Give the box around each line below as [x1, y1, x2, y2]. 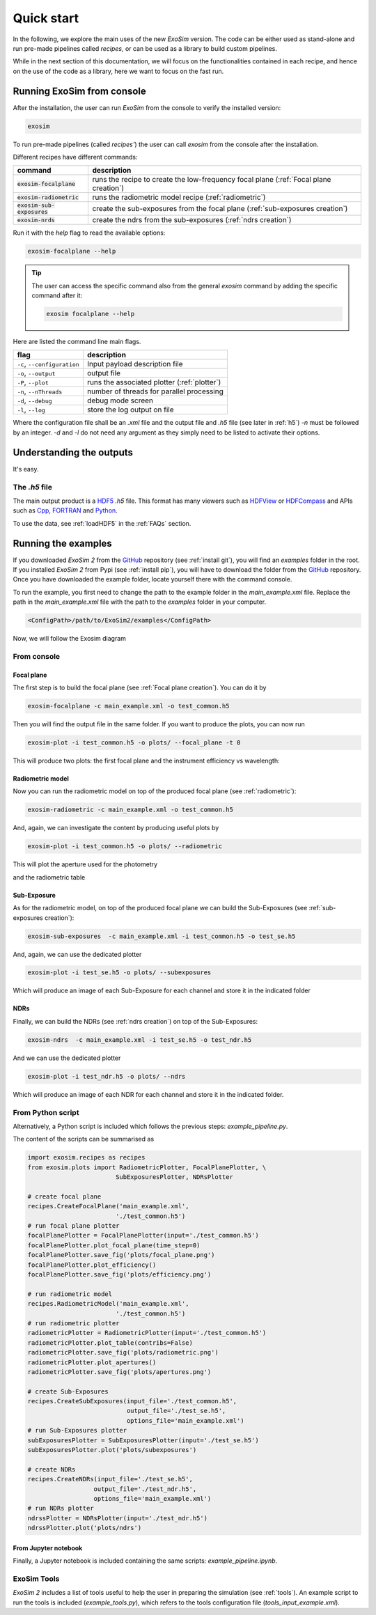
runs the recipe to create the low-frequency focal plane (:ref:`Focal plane [92, 175, 331, 185]
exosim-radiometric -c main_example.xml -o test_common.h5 [27, 806, 233, 814]
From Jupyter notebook [13, 1543, 83, 1552]
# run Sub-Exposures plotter [27, 1426, 127, 1435]
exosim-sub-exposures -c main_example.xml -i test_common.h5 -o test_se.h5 [27, 932, 296, 940]
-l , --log [17, 405, 45, 414]
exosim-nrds [17, 216, 55, 224]
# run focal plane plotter [27, 1222, 120, 1230]
